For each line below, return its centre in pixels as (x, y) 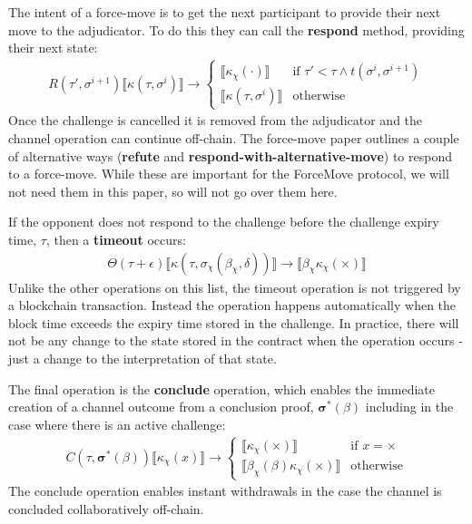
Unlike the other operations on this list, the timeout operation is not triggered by (235, 287)
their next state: (53, 48)
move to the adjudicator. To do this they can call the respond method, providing (236, 29)
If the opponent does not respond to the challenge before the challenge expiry (224, 222)
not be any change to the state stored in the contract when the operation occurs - (236, 340)
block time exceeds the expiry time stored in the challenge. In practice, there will (234, 322)
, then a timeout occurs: (116, 239)
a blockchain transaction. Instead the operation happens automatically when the (232, 305)
